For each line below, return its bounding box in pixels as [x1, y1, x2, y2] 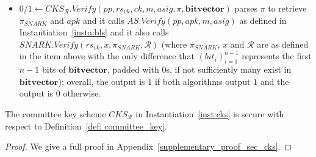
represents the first [242, 49, 312, 62]
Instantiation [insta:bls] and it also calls [19, 26, 169, 38]
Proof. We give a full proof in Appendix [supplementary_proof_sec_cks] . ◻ [5, 140, 292, 153]
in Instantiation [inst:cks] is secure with [135, 107, 284, 120]
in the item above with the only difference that [19, 49, 195, 62]
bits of [41, 63, 66, 76]
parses [234, 2, 257, 14]
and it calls [82, 13, 124, 26]
